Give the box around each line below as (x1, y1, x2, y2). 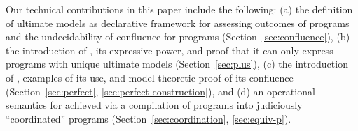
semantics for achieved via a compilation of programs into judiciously (6, 98, 303, 112)
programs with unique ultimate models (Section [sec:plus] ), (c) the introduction (6, 56, 348, 71)
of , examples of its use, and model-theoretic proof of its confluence (6, 70, 294, 84)
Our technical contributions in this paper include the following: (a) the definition (6, 2, 353, 16)
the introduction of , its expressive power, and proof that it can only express (6, 43, 333, 57)
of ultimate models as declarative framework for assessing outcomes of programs (6, 15, 350, 30)
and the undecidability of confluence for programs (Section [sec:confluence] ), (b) (6, 29, 350, 44)
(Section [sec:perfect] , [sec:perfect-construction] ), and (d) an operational (6, 84, 315, 98)
